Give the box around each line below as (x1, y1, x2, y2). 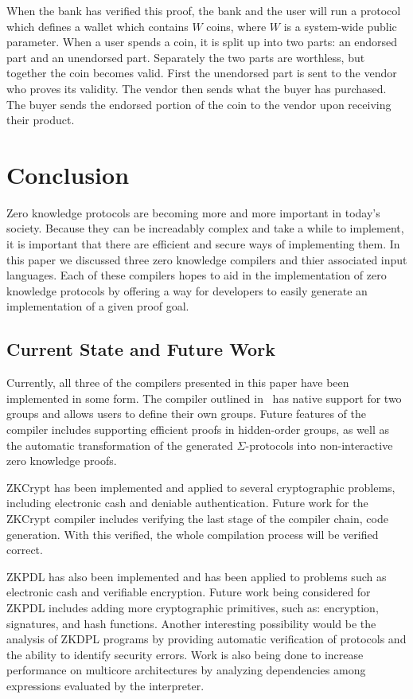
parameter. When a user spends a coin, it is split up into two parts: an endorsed (6, 33, 398, 50)
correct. (6, 541, 43, 558)
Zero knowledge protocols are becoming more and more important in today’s (6, 204, 380, 221)
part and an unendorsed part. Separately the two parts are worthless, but (6, 49, 365, 65)
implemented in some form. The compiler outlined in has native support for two (6, 389, 402, 406)
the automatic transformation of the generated (6, 436, 233, 453)
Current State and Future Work (6, 337, 275, 361)
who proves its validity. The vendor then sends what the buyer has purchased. (6, 80, 387, 96)
